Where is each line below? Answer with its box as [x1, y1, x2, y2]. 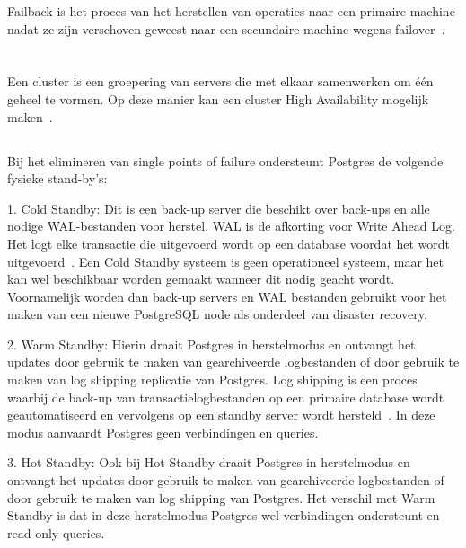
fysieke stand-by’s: [7, 169, 108, 188]
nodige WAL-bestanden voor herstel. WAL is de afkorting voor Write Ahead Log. [7, 217, 455, 235]
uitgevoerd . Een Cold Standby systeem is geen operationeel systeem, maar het [7, 252, 444, 270]
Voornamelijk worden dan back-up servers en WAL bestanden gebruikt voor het [7, 287, 447, 305]
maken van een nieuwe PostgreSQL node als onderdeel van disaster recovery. [7, 305, 427, 323]
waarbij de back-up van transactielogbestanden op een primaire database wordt [7, 387, 444, 406]
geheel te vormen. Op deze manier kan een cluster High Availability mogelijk [7, 89, 429, 108]
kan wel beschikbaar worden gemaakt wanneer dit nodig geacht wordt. [7, 270, 395, 288]
